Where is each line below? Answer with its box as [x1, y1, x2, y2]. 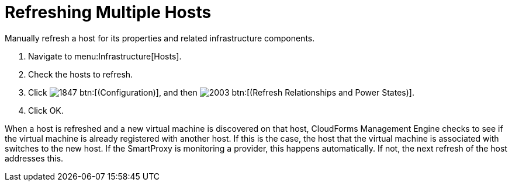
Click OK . [28, 105, 64, 115]
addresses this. [5, 153, 64, 163]
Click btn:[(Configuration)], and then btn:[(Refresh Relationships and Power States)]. [28, 87, 414, 97]
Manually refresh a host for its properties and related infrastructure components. [5, 33, 315, 43]
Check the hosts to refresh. [28, 69, 133, 79]
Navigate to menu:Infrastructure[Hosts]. [28, 51, 182, 61]
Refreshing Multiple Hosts [5, 2, 212, 22]
